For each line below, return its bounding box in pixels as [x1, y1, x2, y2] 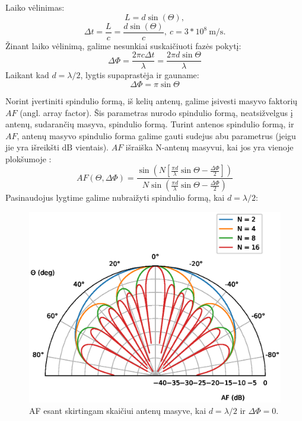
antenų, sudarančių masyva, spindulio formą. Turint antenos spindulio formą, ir [5, 118, 294, 130]
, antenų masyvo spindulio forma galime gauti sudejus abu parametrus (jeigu [17, 129, 296, 142]
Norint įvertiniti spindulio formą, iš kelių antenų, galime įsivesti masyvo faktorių [5, 94, 298, 107]
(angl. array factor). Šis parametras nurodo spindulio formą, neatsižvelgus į [20, 106, 293, 118]
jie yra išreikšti [5, 141, 59, 153]
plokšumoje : [5, 152, 52, 165]
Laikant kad [5, 69, 49, 81]
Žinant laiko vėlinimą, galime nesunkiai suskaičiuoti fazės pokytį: [5, 39, 241, 52]
